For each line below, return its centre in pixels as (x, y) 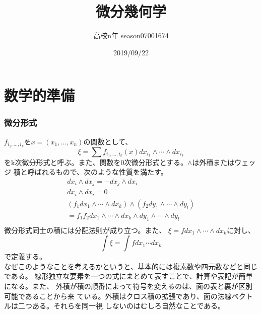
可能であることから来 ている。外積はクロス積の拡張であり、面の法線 (118, 296)
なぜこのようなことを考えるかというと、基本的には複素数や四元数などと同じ (131, 266)
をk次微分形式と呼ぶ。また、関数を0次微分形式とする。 (96, 162)
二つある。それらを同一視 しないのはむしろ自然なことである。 (121, 306)
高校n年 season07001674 (131, 35)
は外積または (213, 162)
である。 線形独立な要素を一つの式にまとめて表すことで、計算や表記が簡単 (128, 276)
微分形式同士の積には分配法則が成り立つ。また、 (85, 230)
